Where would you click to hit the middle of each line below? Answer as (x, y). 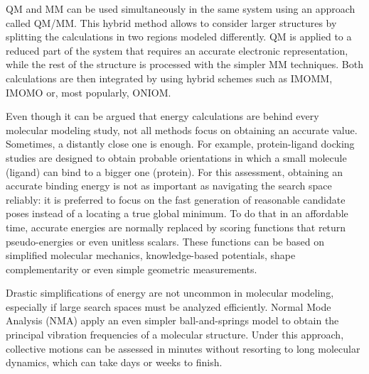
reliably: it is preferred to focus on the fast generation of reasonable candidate (176, 199)
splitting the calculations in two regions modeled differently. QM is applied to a (179, 37)
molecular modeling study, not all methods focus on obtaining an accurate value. (182, 130)
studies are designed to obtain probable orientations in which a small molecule (176, 157)
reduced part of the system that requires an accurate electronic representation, (177, 50)
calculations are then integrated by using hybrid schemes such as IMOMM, (169, 78)
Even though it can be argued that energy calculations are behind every (162, 116)
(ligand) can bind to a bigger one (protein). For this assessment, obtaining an (175, 171)
